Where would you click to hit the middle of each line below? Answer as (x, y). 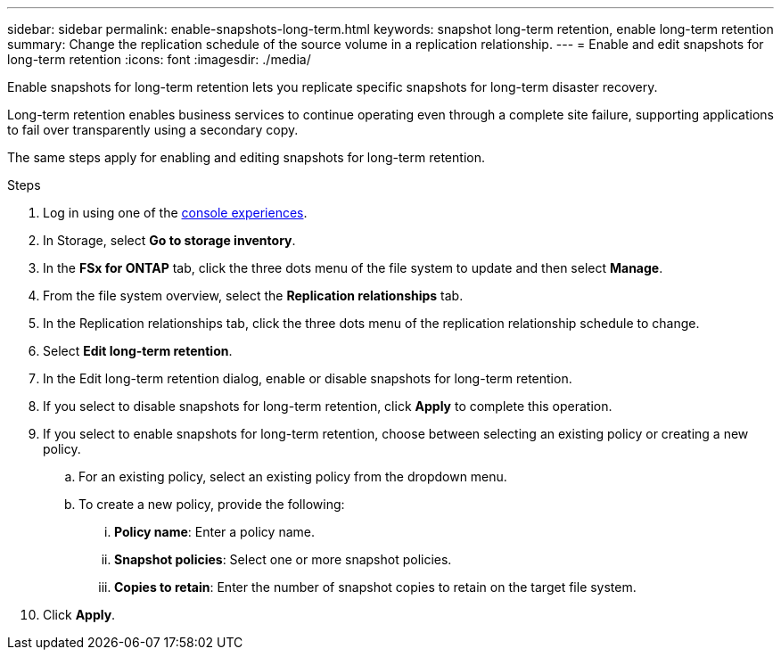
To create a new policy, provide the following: (212, 504)
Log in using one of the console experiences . (175, 213)
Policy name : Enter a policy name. (214, 532)
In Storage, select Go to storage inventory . (169, 240)
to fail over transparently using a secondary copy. (153, 130)
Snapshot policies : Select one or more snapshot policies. (283, 559)
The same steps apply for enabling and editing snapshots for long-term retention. (246, 157)
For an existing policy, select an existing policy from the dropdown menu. (293, 476)
